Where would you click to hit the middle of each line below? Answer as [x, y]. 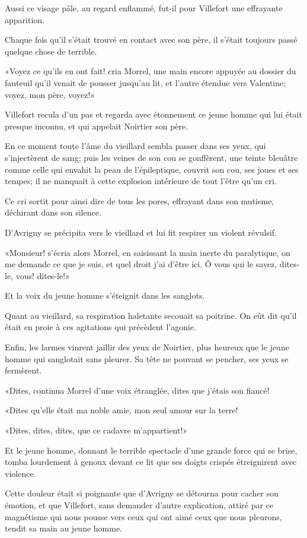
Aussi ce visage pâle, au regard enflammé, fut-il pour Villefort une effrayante [144, 8]
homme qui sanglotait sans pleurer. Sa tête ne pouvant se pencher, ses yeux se [147, 358]
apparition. [25, 19]
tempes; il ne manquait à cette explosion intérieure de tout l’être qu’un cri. [141, 181]
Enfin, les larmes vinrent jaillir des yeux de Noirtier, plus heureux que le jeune [147, 347]
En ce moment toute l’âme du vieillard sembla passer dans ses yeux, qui [135, 146]
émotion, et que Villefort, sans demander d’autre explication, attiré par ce [139, 505]
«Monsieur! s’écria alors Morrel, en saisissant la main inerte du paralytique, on [148, 252]
